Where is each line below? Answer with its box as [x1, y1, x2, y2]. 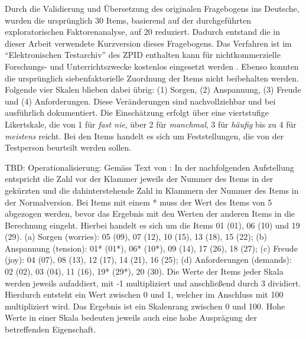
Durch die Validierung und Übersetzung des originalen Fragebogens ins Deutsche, [5, 2, 300, 14]
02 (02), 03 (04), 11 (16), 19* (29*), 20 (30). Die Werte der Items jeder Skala [5, 265, 284, 278]
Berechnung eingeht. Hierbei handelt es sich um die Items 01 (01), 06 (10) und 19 [5, 219, 300, 231]
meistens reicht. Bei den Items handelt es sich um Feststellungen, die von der [5, 129, 284, 142]
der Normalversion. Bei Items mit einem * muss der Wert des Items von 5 [5, 195, 272, 208]
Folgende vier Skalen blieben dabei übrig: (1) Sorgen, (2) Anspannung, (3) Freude [5, 83, 301, 96]
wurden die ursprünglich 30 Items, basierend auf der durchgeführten [5, 14, 252, 26]
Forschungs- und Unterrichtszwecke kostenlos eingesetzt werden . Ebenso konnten [5, 60, 299, 72]
